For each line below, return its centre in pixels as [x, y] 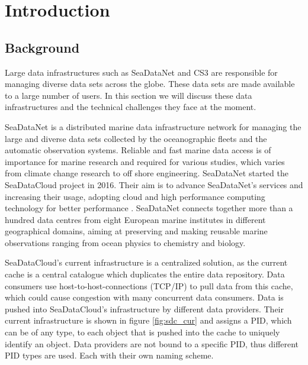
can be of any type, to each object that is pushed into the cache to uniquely [142, 332]
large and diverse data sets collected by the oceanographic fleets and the [136, 138]
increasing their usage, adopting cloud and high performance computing [135, 196]
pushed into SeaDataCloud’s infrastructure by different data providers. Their [145, 309]
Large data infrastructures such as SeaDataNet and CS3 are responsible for [141, 72]
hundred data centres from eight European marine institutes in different [135, 219]
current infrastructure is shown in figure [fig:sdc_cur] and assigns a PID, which [148, 320]
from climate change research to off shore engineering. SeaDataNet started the [147, 173]
